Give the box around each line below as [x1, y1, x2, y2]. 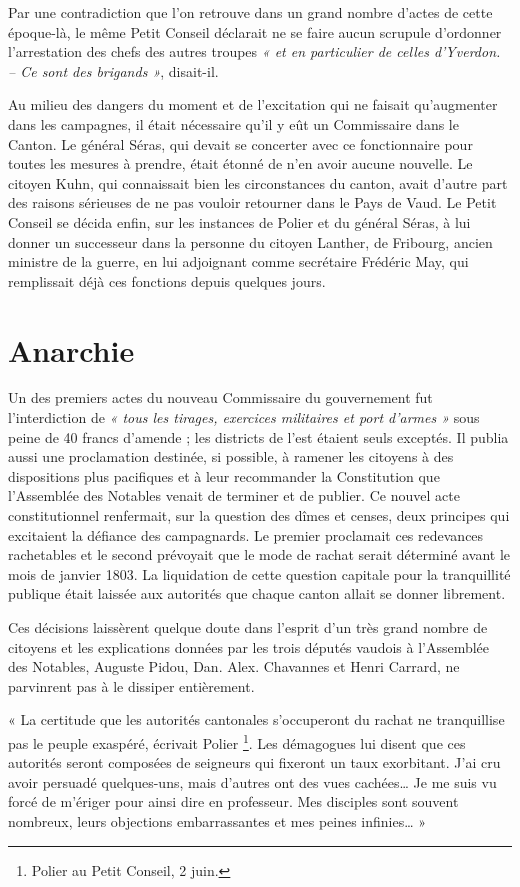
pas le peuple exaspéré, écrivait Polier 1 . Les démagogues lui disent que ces [8, 729, 466, 753]
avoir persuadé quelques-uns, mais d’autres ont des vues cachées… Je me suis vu [8, 771, 497, 792]
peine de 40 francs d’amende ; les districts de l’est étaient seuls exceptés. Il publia [8, 426, 509, 447]
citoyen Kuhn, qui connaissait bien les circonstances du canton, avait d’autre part [8, 172, 508, 193]
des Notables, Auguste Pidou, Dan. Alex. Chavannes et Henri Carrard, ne [8, 656, 460, 677]
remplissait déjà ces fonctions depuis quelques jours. [8, 270, 326, 291]
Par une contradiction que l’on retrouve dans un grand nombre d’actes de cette [8, 2, 493, 22]
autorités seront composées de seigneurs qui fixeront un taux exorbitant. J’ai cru [8, 752, 501, 773]
